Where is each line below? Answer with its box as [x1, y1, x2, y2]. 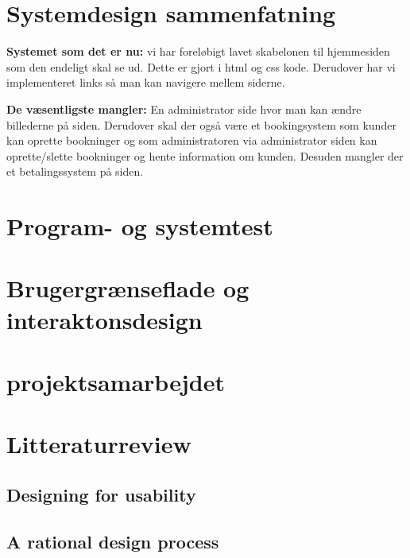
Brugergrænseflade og [6, 272, 249, 304]
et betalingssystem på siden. [6, 163, 144, 180]
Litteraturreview [6, 428, 191, 460]
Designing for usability [6, 482, 196, 506]
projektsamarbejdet [6, 366, 225, 397]
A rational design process [6, 529, 219, 553]
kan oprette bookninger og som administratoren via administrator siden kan [6, 132, 377, 149]
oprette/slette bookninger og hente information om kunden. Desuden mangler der [6, 147, 404, 164]
